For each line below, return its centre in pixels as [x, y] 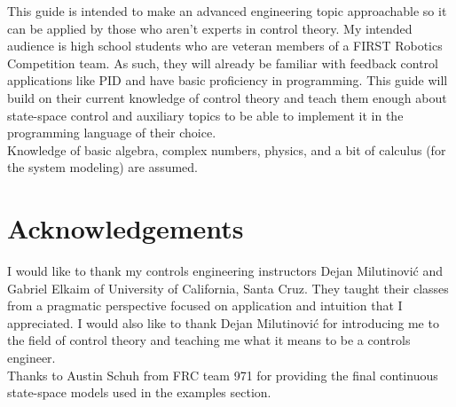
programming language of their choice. [112, 133]
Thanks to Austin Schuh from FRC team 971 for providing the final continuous [223, 375]
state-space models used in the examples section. [139, 392]
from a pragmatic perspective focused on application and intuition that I [205, 305]
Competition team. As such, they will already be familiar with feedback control [223, 63]
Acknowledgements [126, 228]
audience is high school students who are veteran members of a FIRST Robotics [225, 46]
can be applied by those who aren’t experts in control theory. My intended [210, 28]
